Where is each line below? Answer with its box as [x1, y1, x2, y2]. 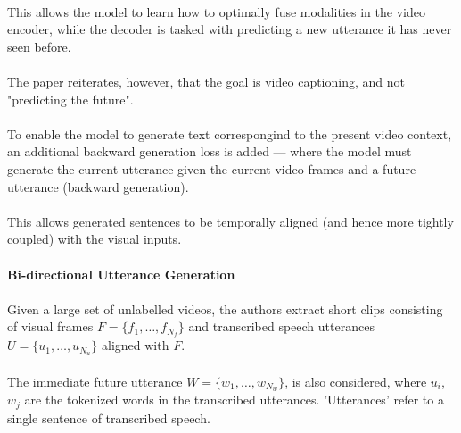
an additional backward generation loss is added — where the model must [7, 142, 412, 161]
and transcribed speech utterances [188, 317, 375, 336]
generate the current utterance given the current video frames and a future [7, 159, 416, 178]
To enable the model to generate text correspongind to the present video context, [7, 124, 452, 143]
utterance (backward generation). [7, 177, 189, 196]
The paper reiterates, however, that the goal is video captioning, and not [7, 71, 405, 90]
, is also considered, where [284, 371, 427, 390]
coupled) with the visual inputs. [7, 229, 182, 248]
